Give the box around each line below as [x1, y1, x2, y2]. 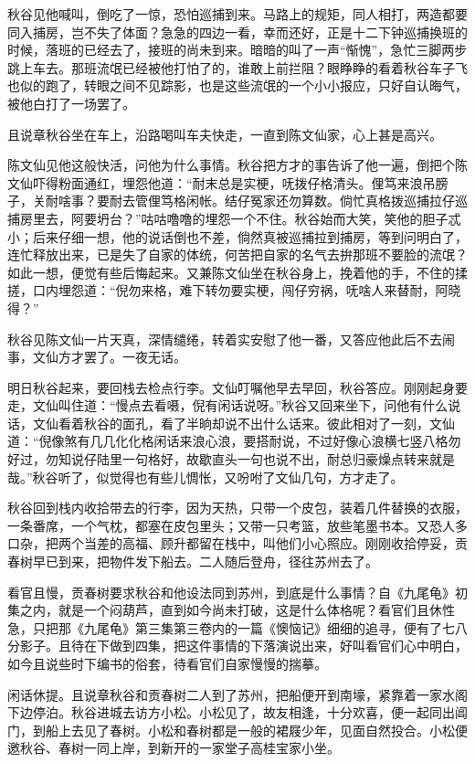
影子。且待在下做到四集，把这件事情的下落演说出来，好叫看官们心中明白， [19, 636, 468, 655]
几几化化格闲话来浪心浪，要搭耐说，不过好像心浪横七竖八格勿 [90, 431, 461, 450]
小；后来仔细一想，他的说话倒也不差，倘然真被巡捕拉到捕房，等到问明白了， [7, 227, 468, 246]
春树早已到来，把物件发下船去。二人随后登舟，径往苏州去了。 [7, 552, 378, 571]
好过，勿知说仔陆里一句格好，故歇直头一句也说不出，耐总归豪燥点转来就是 [7, 450, 455, 469]
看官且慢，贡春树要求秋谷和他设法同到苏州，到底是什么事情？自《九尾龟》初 [7, 582, 468, 601]
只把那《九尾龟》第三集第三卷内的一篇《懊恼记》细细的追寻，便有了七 [32, 618, 455, 637]
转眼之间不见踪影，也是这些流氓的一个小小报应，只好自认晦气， [83, 76, 468, 95]
